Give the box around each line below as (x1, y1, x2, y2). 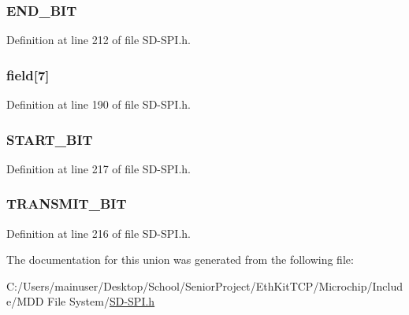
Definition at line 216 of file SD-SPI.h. (6, 224, 191, 241)
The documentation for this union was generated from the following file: (6, 251, 354, 268)
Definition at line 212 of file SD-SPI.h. (6, 31, 191, 48)
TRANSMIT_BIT (6, 194, 127, 213)
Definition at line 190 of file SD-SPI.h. (6, 96, 191, 113)
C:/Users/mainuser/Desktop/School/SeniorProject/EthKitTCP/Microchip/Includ (6, 277, 403, 294)
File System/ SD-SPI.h (47, 293, 155, 309)
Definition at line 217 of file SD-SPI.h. (6, 160, 191, 176)
